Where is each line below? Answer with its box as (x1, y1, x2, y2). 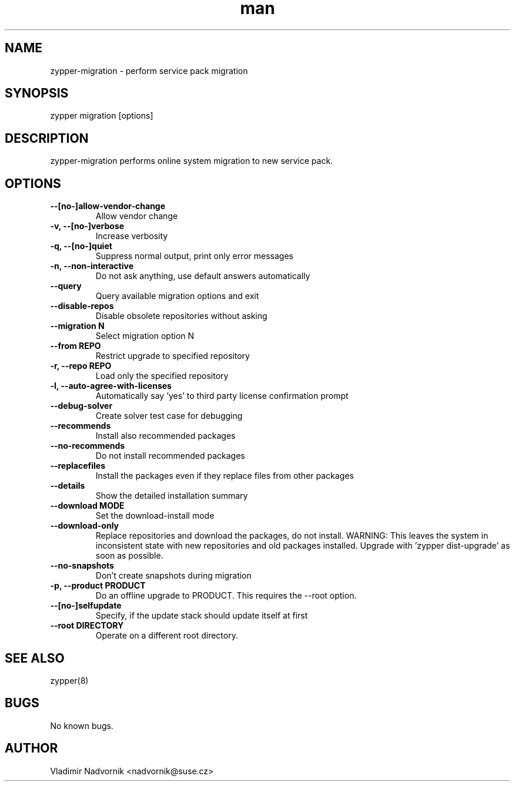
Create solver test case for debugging (95, 411, 243, 421)
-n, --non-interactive (50, 261, 133, 271)
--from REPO (50, 341, 101, 351)
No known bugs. (50, 720, 113, 731)
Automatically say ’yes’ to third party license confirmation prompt (95, 391, 349, 401)
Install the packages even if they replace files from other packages (95, 471, 354, 481)
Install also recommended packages (95, 431, 236, 441)
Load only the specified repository (95, 371, 229, 381)
